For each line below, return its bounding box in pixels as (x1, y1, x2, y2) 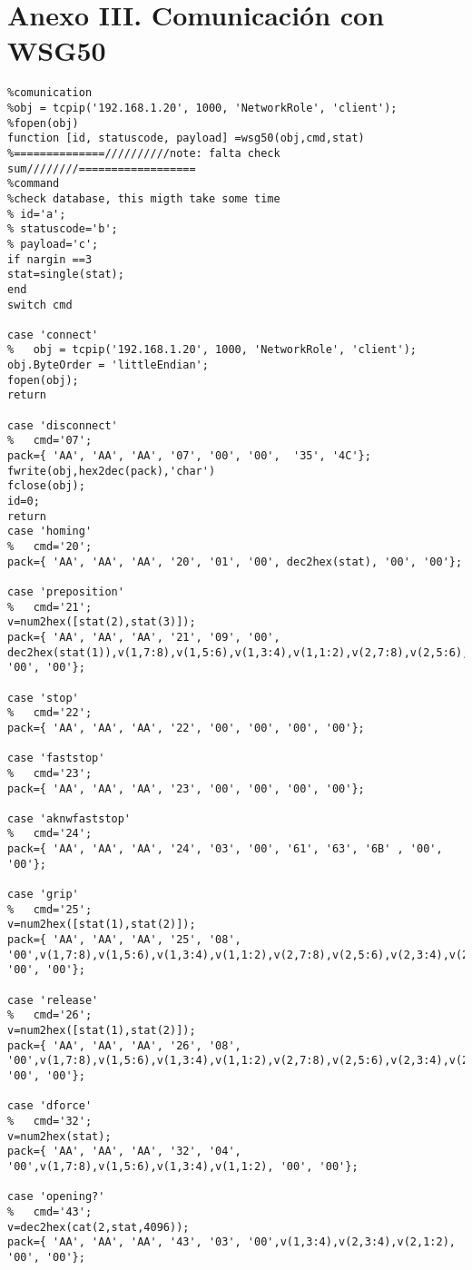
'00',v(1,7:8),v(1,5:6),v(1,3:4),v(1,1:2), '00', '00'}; (7, 1159, 359, 1173)
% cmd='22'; (7, 706, 93, 720)
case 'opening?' (7, 1190, 105, 1204)
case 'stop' (7, 691, 79, 704)
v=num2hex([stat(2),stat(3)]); (7, 615, 196, 629)
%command (7, 177, 60, 191)
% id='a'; (7, 207, 66, 221)
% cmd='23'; (7, 766, 93, 780)
